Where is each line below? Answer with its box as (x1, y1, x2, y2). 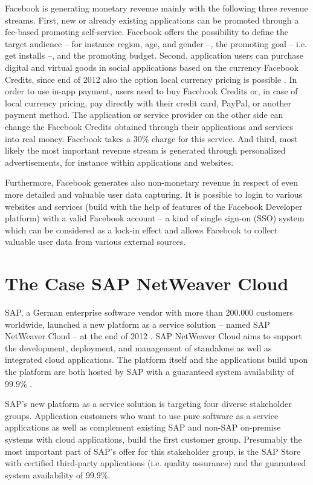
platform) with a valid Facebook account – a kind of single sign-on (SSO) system (5, 212, 305, 224)
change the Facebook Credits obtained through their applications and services (5, 120, 294, 132)
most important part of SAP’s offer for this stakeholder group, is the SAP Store (5, 444, 301, 457)
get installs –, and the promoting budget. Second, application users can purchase (5, 49, 304, 62)
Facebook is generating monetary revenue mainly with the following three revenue (5, 2, 308, 14)
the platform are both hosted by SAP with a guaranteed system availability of (5, 365, 294, 377)
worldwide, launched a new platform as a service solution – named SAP (5, 317, 270, 330)
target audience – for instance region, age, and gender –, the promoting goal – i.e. (5, 37, 307, 50)
